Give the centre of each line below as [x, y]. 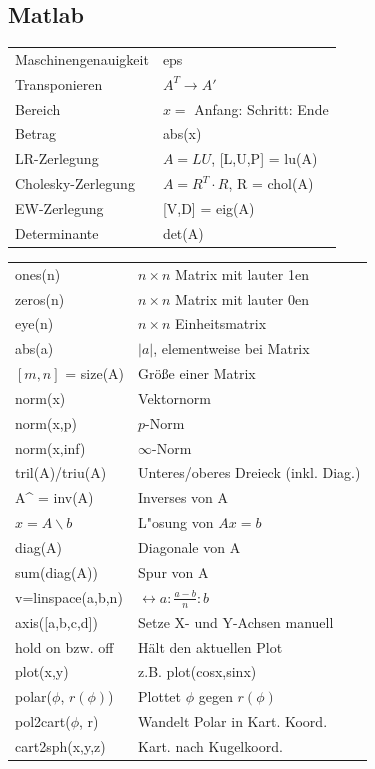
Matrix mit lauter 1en [242, 273]
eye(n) [34, 323]
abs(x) [182, 133]
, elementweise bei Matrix [231, 348]
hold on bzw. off [64, 646]
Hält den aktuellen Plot [210, 646]
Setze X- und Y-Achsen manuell [236, 621]
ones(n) [38, 273]
